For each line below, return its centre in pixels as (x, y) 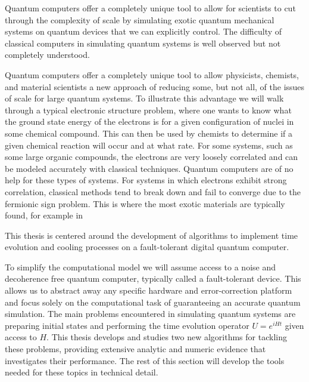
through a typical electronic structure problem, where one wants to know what (148, 110)
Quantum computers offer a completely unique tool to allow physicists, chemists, (152, 74)
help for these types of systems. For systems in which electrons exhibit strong (146, 180)
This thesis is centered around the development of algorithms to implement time (152, 235)
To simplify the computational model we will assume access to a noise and (141, 267)
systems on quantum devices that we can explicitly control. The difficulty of (143, 31)
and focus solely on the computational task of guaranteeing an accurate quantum (153, 302)
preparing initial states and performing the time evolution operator (127, 325)
